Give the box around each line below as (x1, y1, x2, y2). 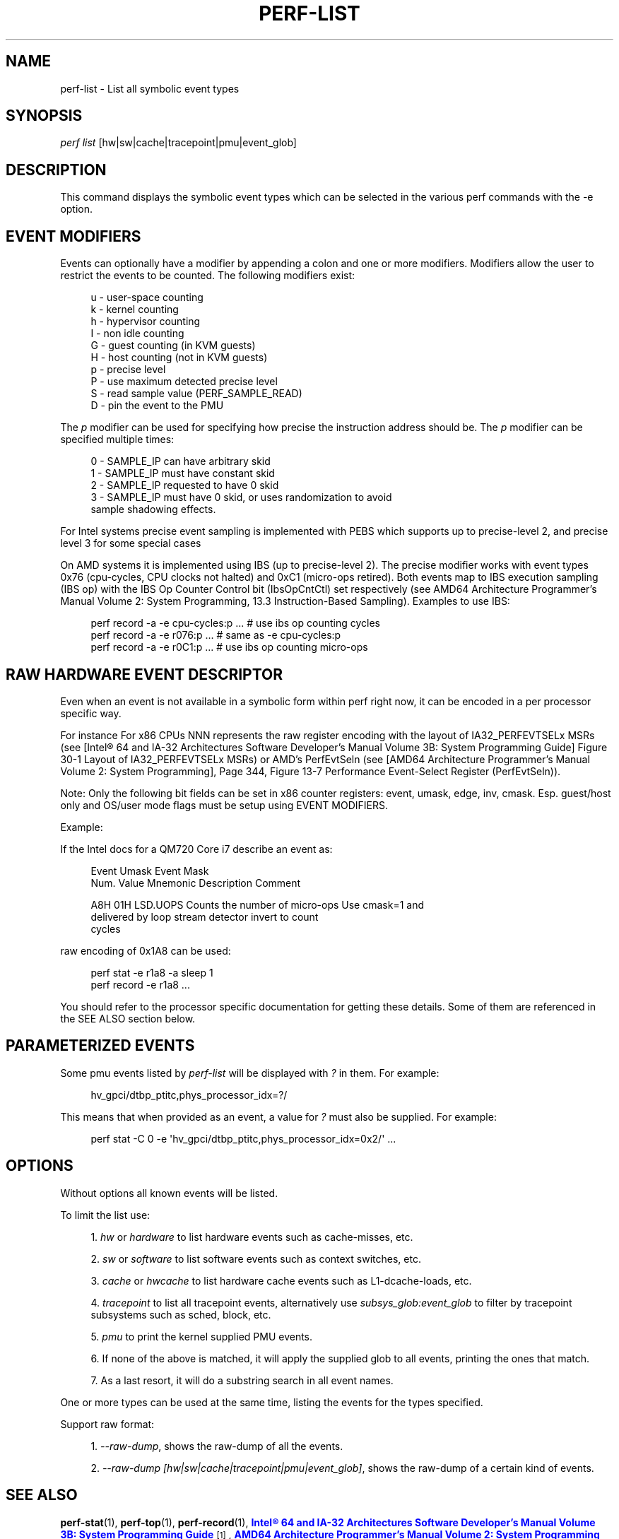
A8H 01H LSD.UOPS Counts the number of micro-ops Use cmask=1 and (90, 898, 425, 911)
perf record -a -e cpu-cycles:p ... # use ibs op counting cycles (90, 617, 380, 630)
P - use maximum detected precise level (90, 375, 278, 388)
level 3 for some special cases (60, 537, 201, 550)
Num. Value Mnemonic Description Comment (90, 876, 301, 889)
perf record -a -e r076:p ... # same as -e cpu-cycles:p (90, 629, 341, 642)
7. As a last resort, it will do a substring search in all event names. (90, 1374, 394, 1386)
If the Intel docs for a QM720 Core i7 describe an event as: (60, 842, 333, 855)
